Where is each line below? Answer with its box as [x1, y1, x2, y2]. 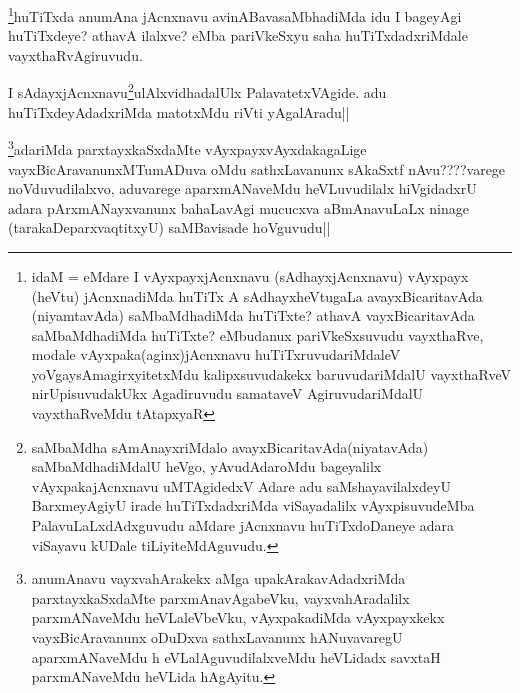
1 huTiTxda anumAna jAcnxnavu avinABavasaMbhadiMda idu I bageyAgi [8, 3, 462, 26]
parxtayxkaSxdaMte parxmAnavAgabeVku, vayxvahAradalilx [31, 587, 410, 608]
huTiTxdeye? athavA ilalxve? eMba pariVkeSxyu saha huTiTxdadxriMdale [8, 25, 468, 46]
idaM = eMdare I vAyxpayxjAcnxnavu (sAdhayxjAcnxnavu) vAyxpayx [31, 265, 469, 286]
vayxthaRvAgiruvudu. [8, 44, 143, 65]
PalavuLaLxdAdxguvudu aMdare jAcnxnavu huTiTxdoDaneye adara [31, 515, 454, 536]
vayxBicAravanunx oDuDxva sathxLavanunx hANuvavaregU [31, 627, 403, 647]
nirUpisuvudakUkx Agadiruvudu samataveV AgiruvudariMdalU [31, 383, 424, 404]
